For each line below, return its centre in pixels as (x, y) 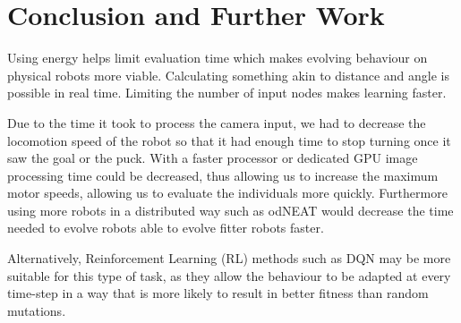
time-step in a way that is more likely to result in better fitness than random (218, 293)
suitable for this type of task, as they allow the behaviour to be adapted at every (229, 275)
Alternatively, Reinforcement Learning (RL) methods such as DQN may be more (229, 258)
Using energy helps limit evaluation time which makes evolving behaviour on (218, 58)
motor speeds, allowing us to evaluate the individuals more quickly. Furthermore (227, 193)
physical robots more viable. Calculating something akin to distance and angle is (228, 75)
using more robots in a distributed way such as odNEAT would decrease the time (230, 210)
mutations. (37, 310)
